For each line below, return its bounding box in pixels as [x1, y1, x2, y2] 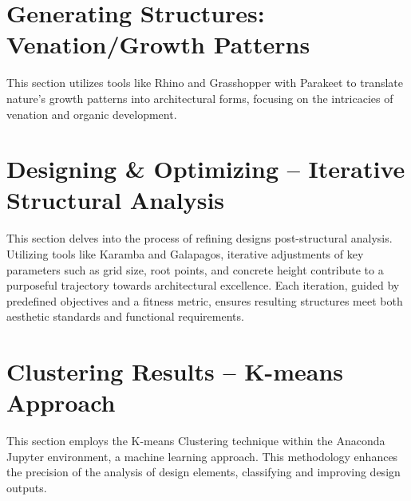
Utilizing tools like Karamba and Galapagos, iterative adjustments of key [6, 246, 364, 262]
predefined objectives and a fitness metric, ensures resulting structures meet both [6, 292, 403, 309]
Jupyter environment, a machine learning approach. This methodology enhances [6, 448, 398, 464]
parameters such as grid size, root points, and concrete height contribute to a [6, 261, 384, 278]
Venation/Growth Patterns [6, 28, 310, 61]
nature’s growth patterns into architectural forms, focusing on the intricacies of [6, 89, 393, 106]
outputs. [6, 479, 47, 496]
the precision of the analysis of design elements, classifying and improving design [6, 464, 401, 480]
